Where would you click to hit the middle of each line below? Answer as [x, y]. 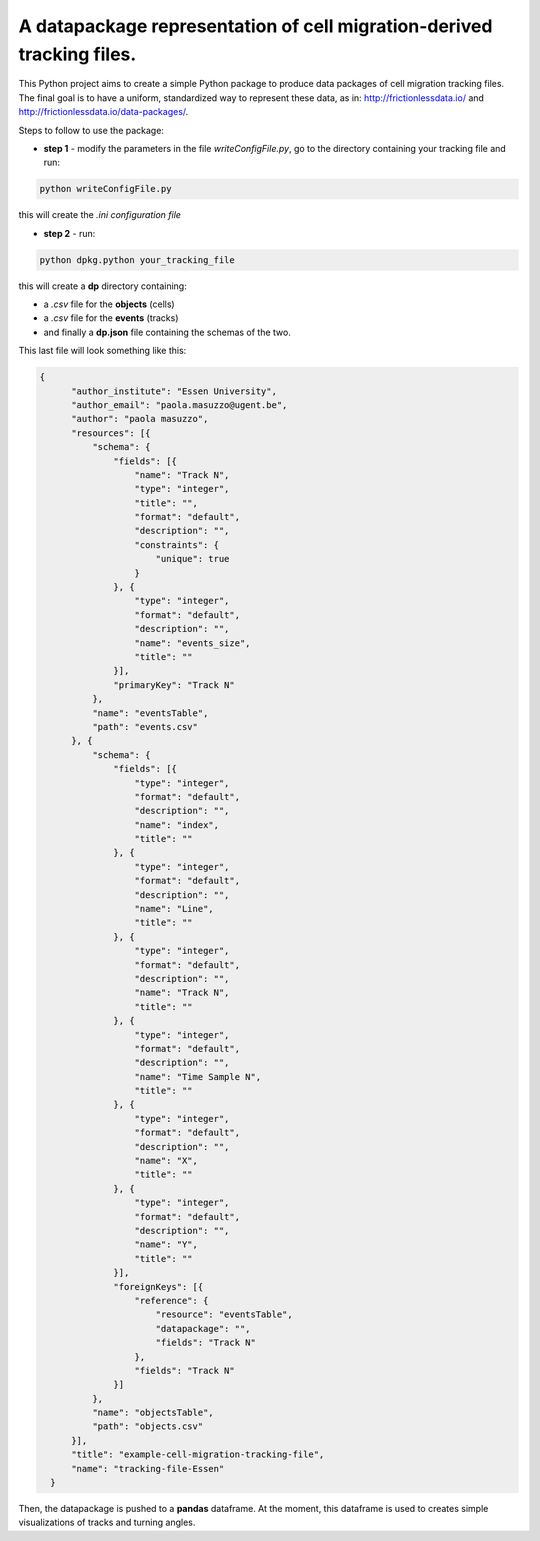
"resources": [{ [111, 433]
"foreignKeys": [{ [158, 1286]
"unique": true [192, 559]
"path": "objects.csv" [147, 1426]
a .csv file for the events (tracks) [111, 318]
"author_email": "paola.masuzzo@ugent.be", [179, 404]
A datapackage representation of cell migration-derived [255, 26]
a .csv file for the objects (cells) [109, 304]
